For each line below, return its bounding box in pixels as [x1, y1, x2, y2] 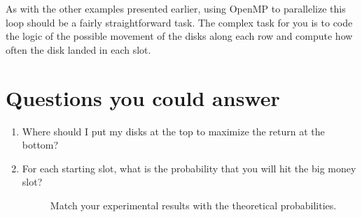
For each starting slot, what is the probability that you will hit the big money [22, 160, 356, 175]
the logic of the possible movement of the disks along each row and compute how [6, 29, 353, 43]
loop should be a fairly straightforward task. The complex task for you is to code [6, 15, 353, 29]
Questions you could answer [6, 83, 280, 112]
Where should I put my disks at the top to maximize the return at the [22, 124, 325, 138]
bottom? [22, 137, 59, 152]
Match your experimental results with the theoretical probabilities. [50, 197, 337, 212]
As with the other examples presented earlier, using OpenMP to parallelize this [6, 1, 346, 15]
